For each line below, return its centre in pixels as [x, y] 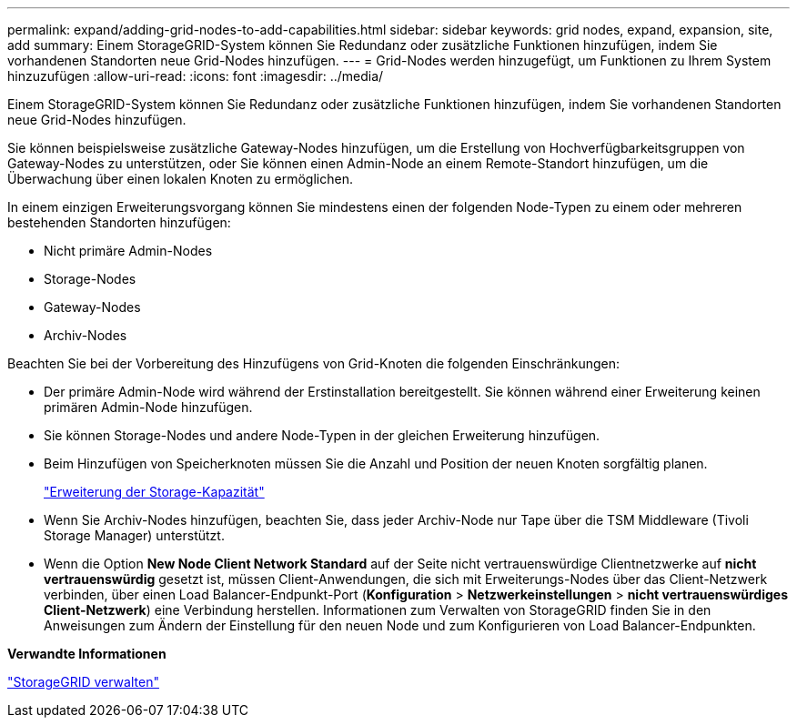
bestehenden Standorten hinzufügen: [119, 222]
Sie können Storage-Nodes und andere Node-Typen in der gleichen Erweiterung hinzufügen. [322, 435]
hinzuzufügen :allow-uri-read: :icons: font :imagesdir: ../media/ [196, 76]
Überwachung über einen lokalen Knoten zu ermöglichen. [180, 179]
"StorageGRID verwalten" [83, 682]
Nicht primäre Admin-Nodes [128, 251]
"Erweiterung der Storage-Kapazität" [154, 492]
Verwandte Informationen [87, 654]
